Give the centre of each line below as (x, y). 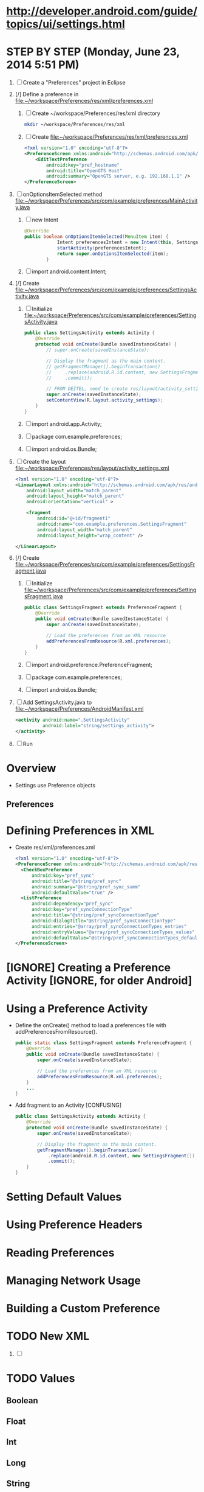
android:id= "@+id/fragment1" (74, 518)
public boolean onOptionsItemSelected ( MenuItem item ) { (96, 237)
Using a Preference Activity (77, 1009)
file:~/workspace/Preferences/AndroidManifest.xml (79, 709)
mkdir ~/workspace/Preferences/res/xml (75, 125)
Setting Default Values (64, 1197)
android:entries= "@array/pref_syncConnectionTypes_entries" (109, 926)
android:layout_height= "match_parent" (75, 496)
